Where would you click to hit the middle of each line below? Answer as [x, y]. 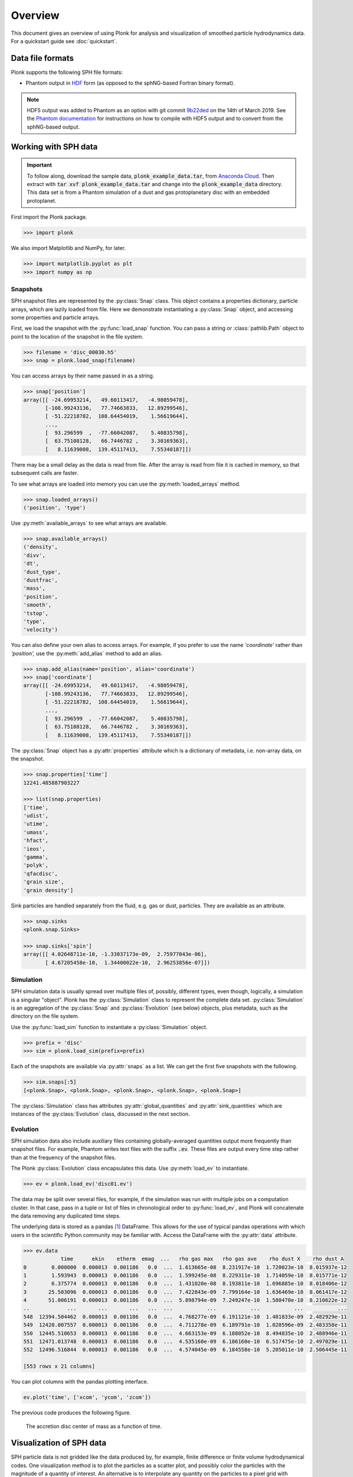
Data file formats [42, 58]
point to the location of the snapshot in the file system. [77, 336]
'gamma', [36, 857]
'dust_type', [42, 572]
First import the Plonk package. [49, 217]
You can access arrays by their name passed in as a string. [83, 376]
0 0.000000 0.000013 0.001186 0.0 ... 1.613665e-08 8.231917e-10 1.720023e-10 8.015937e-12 [185, 1267]
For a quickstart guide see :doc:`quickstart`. [64, 41]
